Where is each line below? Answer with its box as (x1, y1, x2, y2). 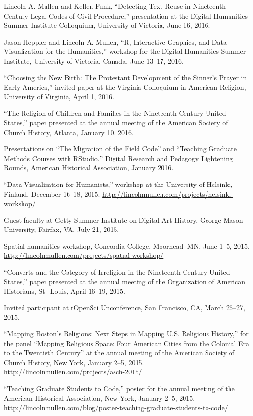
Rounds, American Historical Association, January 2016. (4, 162, 174, 173)
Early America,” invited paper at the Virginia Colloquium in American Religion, (4, 82, 246, 92)
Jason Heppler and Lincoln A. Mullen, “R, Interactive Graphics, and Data (4, 36, 227, 46)
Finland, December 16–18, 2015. (4, 188, 100, 199)
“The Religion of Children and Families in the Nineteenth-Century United (4, 108, 226, 118)
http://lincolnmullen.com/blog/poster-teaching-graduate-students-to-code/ (4, 402, 228, 413)
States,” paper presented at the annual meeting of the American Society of (4, 117, 228, 127)
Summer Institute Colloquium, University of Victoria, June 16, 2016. (4, 20, 210, 30)
